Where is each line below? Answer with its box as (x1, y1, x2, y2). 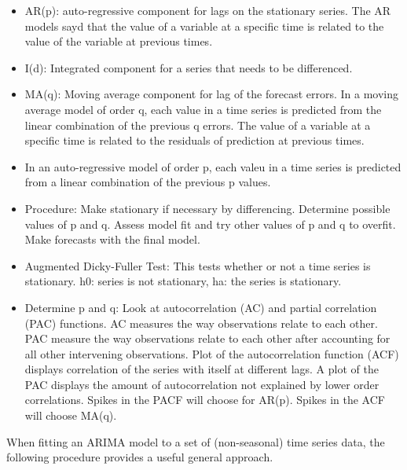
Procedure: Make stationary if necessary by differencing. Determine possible (24, 200, 390, 216)
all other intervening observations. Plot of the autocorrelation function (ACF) (24, 345, 399, 362)
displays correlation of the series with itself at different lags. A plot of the (24, 361, 379, 377)
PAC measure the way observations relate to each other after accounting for (24, 330, 390, 347)
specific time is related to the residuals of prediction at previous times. (24, 132, 365, 149)
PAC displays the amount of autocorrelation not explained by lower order (24, 376, 379, 392)
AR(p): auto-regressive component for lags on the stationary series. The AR (24, 2, 391, 18)
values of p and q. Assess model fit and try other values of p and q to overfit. (24, 215, 396, 232)
